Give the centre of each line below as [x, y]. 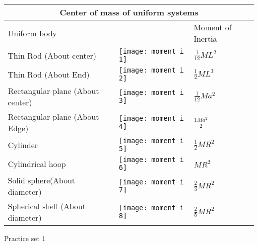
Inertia [205, 39]
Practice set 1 [25, 238]
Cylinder [23, 145]
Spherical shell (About [47, 206]
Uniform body [32, 33]
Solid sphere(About [42, 180]
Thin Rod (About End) [49, 74]
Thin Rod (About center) [52, 55]
